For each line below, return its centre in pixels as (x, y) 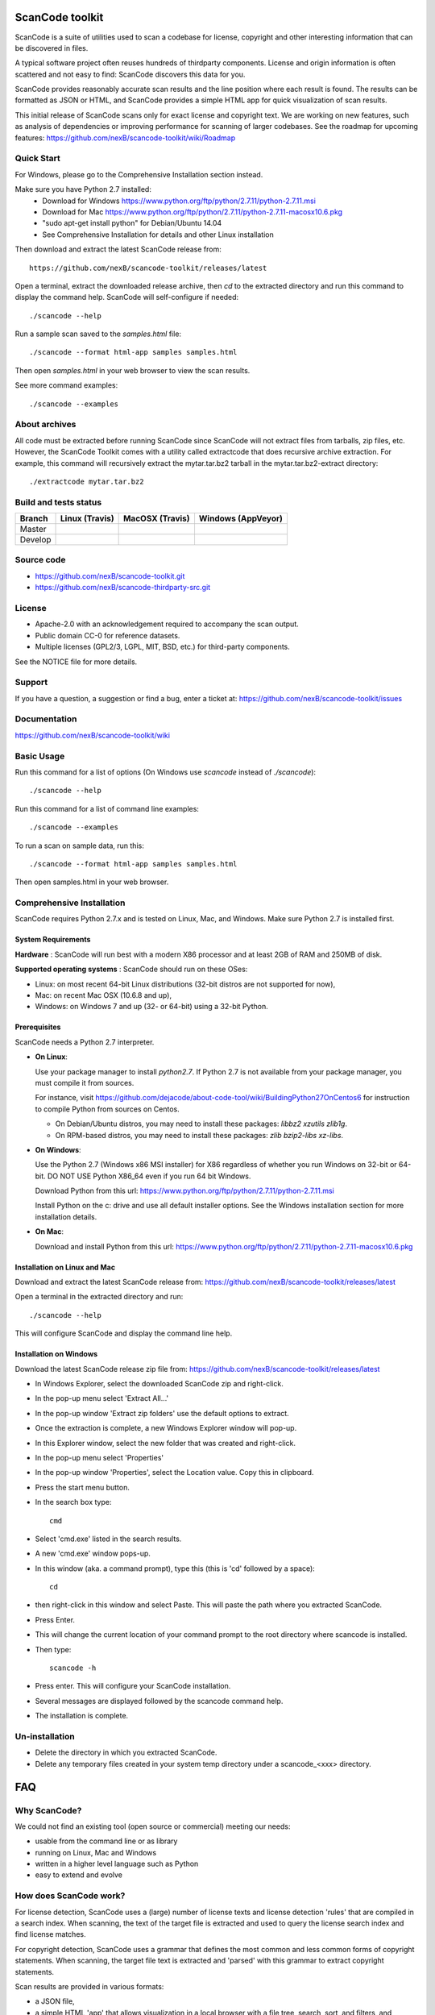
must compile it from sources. (85, 1082)
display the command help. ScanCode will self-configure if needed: (127, 297)
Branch (34, 518)
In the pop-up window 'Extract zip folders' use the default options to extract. (162, 1413)
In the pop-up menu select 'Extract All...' (102, 1398)
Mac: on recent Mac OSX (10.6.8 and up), (104, 995)
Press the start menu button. (83, 1487)
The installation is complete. (82, 1716)
